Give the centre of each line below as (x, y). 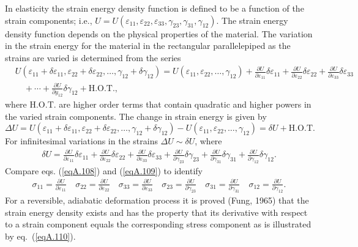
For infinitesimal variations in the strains (81, 141)
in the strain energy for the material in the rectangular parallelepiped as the (148, 46)
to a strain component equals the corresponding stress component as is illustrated (158, 224)
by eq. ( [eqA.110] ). (40, 236)
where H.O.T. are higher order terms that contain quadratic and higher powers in (158, 104)
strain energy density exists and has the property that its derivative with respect (156, 212)
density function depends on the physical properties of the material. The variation (159, 33)
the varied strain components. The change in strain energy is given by (136, 116)
